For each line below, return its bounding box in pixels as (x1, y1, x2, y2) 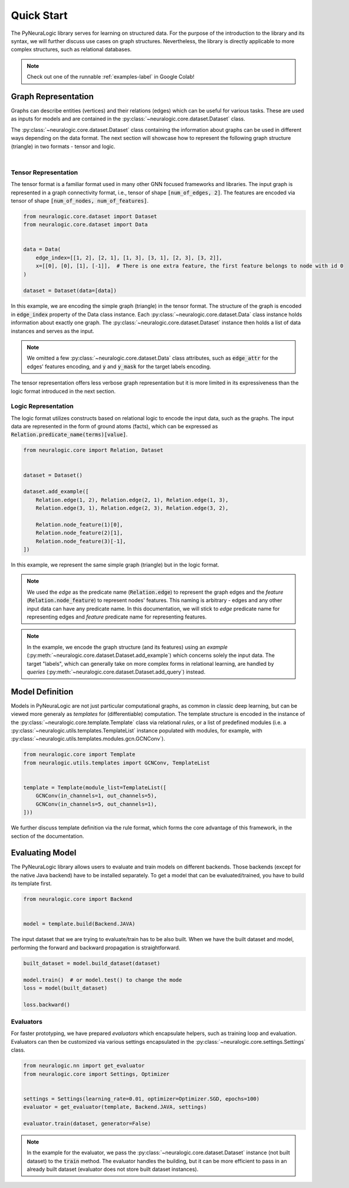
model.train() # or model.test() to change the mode (23, 977, 182, 983)
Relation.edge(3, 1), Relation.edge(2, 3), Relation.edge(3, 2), (35, 505, 229, 512)
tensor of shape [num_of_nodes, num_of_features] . (11, 197, 149, 204)
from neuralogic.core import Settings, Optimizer (23, 1070, 170, 1078)
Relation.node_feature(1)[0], (35, 521, 123, 528)
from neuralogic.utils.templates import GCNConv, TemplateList (23, 759, 210, 766)
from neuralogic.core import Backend (23, 896, 133, 903)
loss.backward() (23, 1001, 71, 1008)
